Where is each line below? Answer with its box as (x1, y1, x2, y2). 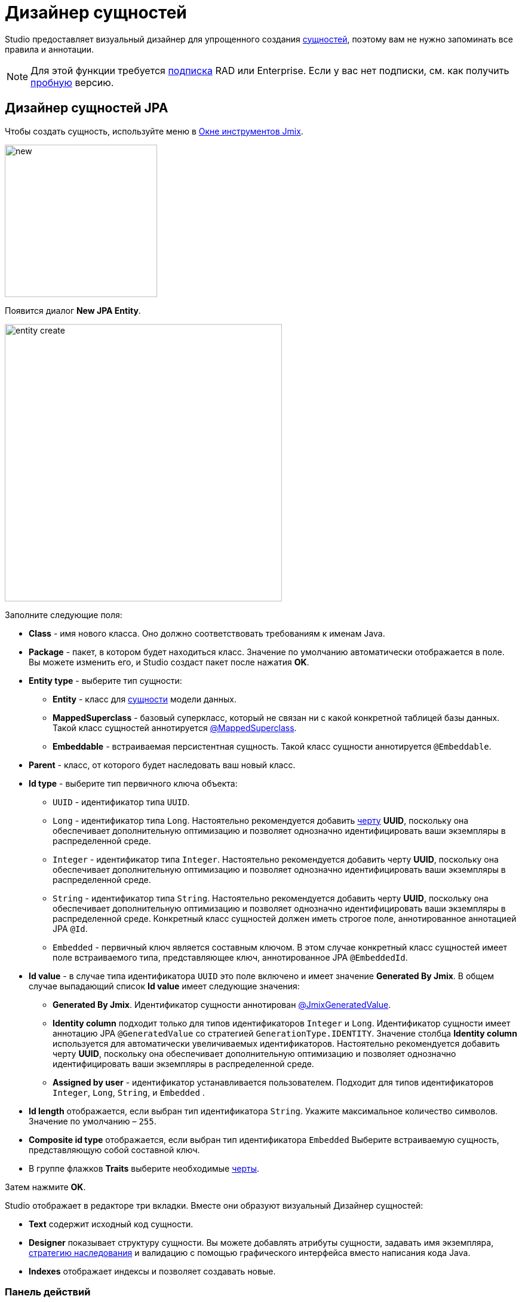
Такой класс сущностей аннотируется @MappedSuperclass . (53, 722, 297, 733)
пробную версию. (30, 76, 114, 88)
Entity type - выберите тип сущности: (29, 675, 182, 686)
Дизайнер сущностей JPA (5, 100, 168, 116)
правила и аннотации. (5, 44, 94, 54)
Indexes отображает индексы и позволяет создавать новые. (29, 1266, 276, 1276)
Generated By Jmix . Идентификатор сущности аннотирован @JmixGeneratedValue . (53, 999, 391, 1010)
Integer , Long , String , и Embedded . (53, 1087, 205, 1098)
